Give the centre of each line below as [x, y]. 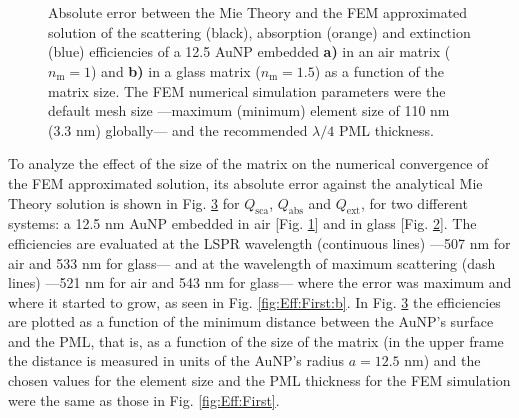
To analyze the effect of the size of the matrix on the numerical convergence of [248, 163]
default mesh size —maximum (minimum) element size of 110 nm [249, 110]
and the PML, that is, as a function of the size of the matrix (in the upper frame [256, 340]
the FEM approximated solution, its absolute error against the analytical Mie [245, 182]
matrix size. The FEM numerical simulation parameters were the [247, 90]
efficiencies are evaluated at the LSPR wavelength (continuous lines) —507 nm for [259, 242]
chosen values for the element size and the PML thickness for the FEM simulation [259, 380]
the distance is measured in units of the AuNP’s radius [176, 360]
